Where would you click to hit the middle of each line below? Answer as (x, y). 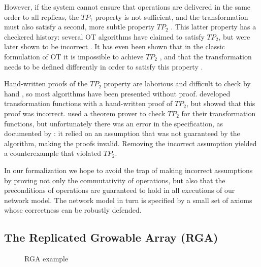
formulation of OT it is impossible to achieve (74, 56)
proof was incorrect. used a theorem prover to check (85, 113)
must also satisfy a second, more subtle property (79, 27)
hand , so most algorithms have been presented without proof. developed (117, 93)
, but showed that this (221, 103)
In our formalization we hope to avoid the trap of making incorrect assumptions (128, 170)
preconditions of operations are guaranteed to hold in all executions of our (120, 190)
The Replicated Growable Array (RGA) (111, 237)
